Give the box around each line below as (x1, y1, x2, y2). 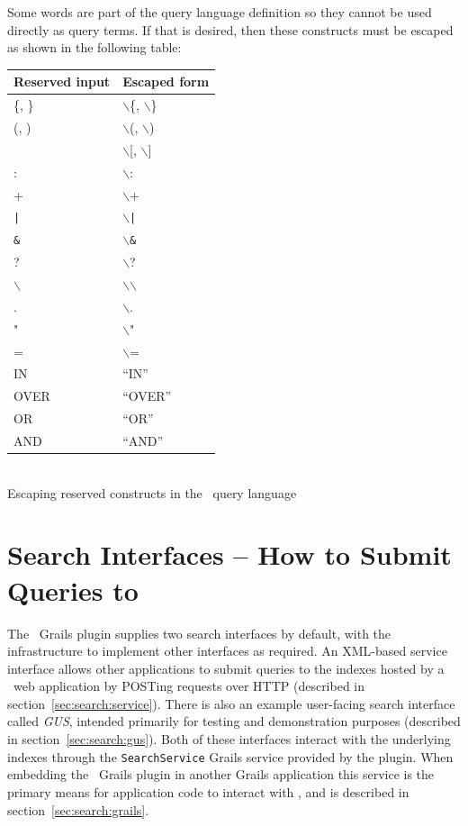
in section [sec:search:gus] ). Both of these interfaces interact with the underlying (7, 730, 451, 749)
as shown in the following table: (7, 38, 182, 57)
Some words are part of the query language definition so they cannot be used (7, 3, 432, 21)
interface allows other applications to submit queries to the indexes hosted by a (7, 658, 445, 677)
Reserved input (13, 72, 111, 91)
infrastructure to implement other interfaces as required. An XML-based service (7, 641, 447, 660)
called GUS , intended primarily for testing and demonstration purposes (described (7, 712, 461, 731)
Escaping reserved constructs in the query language (7, 483, 297, 502)
